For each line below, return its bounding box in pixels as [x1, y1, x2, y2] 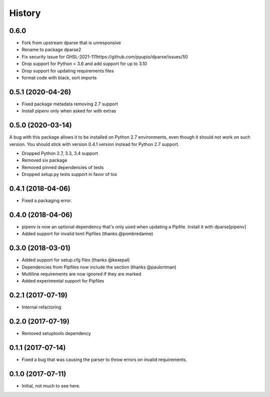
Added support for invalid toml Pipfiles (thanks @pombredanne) [21, 230, 153, 237]
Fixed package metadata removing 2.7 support [21, 100, 118, 107]
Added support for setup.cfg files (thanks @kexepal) [21, 257, 130, 263]
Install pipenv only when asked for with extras [21, 108, 116, 114]
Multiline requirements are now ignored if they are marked [21, 271, 141, 277]
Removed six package [21, 157, 67, 163]
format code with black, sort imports [21, 75, 97, 81]
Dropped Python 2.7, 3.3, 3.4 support [21, 150, 98, 156]
